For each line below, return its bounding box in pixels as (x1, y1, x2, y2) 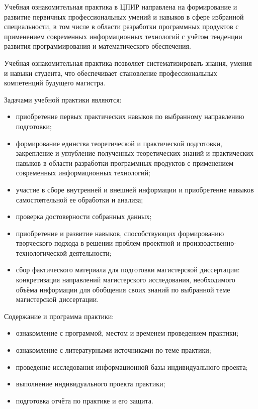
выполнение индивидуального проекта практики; (16, 378, 165, 389)
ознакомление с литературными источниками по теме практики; (16, 345, 211, 355)
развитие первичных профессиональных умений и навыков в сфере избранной (4, 11, 244, 22)
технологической (16, 247, 67, 258)
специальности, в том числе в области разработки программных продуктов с (4, 21, 239, 32)
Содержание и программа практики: (4, 311, 114, 321)
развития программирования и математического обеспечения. (4, 41, 191, 51)
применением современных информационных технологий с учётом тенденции (4, 31, 242, 41)
